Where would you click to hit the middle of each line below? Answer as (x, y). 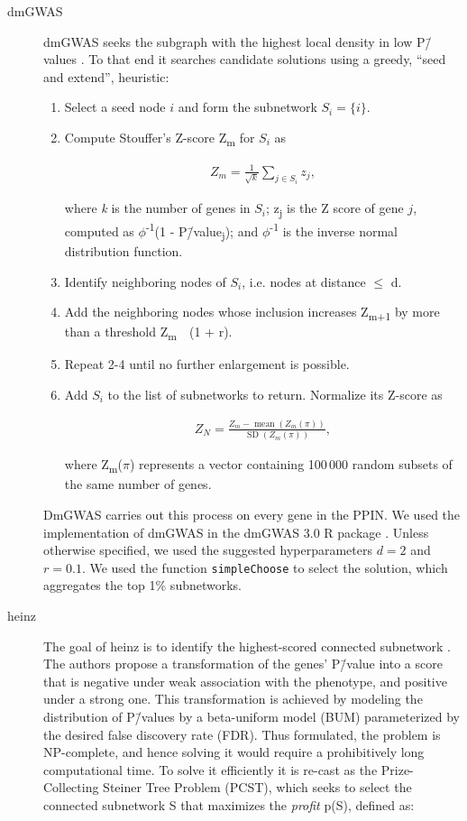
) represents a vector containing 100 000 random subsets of (291, 464)
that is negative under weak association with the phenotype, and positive (245, 681)
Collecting (71, 787)
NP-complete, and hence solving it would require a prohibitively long (234, 752)
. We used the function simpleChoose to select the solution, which (265, 567)
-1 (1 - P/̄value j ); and (202, 231)
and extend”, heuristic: (106, 76)
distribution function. (124, 250)
